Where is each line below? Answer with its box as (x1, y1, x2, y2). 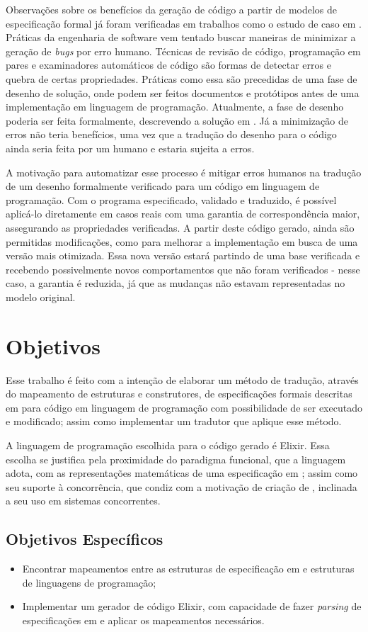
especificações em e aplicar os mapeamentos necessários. (22, 612, 265, 627)
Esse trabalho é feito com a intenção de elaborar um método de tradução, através (6, 372, 359, 387)
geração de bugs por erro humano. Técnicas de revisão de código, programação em (6, 43, 361, 58)
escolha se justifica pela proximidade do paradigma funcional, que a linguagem (6, 451, 346, 466)
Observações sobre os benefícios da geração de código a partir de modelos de (6, 2, 338, 16)
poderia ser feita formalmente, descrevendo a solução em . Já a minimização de (6, 113, 348, 128)
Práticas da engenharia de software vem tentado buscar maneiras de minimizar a (6, 30, 356, 45)
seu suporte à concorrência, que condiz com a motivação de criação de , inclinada (6, 479, 357, 494)
